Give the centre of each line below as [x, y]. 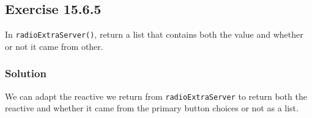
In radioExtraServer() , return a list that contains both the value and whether [154, 34]
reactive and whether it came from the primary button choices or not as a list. [152, 108]
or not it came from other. [54, 46]
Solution [26, 73]
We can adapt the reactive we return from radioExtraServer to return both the [156, 96]
